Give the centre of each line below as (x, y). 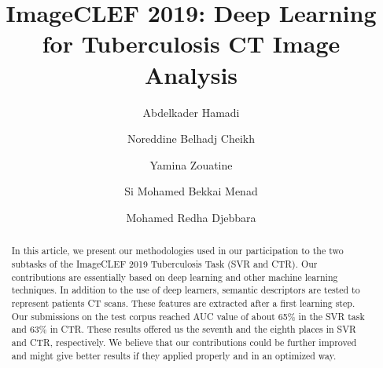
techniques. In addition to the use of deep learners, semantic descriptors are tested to (186, 290)
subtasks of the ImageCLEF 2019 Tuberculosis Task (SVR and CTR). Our (164, 263)
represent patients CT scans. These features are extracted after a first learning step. (183, 302)
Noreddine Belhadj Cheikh (191, 138)
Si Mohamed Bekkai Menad (191, 191)
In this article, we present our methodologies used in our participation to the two (177, 251)
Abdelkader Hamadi (191, 112)
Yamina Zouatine (191, 164)
